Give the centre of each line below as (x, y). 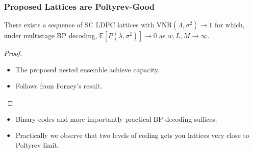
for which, (230, 25)
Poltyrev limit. (37, 144)
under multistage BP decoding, (51, 35)
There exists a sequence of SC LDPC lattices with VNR (88, 25)
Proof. (13, 53)
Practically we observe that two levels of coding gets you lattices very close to (132, 135)
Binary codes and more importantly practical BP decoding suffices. (116, 119)
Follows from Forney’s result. (59, 86)
